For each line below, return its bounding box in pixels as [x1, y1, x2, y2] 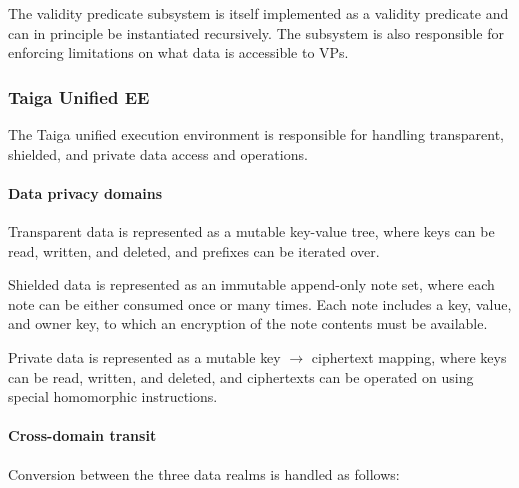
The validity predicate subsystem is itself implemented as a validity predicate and [8, 3, 509, 23]
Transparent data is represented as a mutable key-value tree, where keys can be [8, 220, 495, 241]
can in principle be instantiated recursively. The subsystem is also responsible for [8, 22, 504, 43]
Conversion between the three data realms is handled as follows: [8, 463, 400, 484]
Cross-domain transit [8, 425, 157, 446]
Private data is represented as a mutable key [8, 346, 281, 367]
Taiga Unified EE [8, 84, 150, 109]
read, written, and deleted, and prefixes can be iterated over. [8, 240, 380, 261]
